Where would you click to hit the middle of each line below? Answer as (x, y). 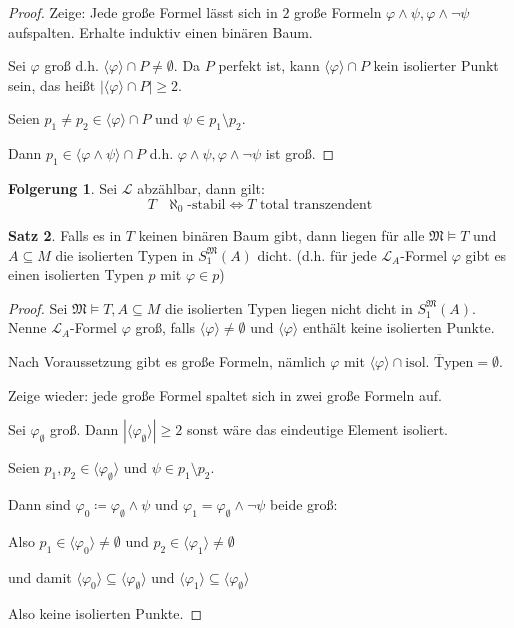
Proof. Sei (38, 307)
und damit (40, 576)
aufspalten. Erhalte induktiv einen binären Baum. (160, 31)
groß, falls (165, 327)
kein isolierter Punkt (436, 65)
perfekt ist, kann (269, 65)
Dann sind (39, 503)
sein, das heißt (52, 84)
